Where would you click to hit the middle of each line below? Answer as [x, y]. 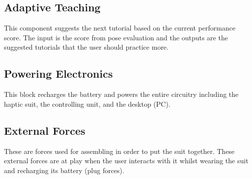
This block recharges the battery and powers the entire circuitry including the [121, 94]
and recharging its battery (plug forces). [64, 170]
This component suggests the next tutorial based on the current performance [120, 28]
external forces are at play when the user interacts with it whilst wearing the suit [126, 161]
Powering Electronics [58, 74]
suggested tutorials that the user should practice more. [86, 47]
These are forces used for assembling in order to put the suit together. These [119, 151]
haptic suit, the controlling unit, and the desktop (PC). [87, 104]
